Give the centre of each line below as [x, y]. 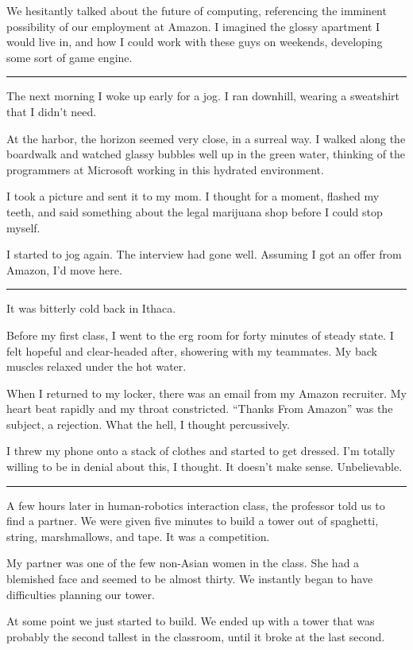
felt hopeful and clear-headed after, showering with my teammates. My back [192, 350]
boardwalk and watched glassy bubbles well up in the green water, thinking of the [206, 154]
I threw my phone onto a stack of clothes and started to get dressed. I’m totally [201, 451]
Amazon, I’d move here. [64, 269]
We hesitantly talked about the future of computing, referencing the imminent [197, 10]
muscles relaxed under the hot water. [96, 366]
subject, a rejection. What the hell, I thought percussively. [148, 424]
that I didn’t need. [52, 111]
